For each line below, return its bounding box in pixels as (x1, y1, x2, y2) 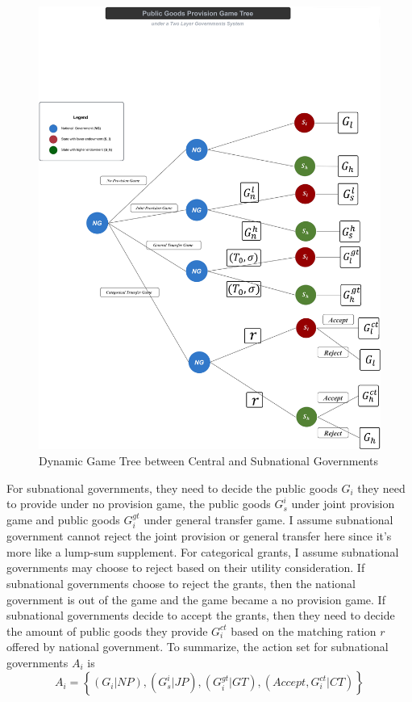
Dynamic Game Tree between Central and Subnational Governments (39, 452, 378, 469)
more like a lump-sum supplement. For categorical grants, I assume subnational (6, 543, 399, 560)
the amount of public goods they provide (6, 622, 208, 639)
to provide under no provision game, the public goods (6, 495, 271, 512)
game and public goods (6, 511, 120, 528)
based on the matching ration (231, 622, 377, 639)
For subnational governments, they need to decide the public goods (6, 479, 338, 496)
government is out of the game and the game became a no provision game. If (6, 591, 385, 607)
